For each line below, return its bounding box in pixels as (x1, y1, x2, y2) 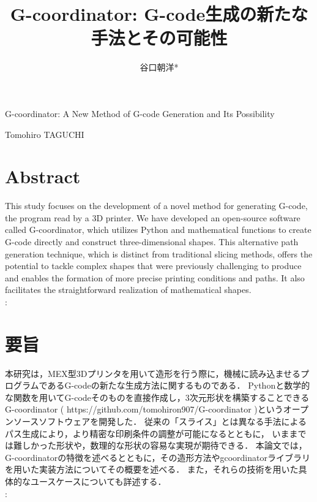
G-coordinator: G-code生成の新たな (10, 1, 308, 26)
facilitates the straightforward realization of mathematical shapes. (5, 283, 252, 296)
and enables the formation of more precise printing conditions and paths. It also (5, 271, 305, 284)
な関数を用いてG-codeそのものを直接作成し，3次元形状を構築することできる (5, 390, 310, 403)
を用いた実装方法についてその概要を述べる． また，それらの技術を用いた (5, 463, 299, 476)
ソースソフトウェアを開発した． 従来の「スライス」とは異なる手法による (13, 415, 307, 428)
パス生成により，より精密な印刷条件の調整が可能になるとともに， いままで (5, 427, 307, 439)
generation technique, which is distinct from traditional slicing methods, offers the (5, 247, 313, 260)
